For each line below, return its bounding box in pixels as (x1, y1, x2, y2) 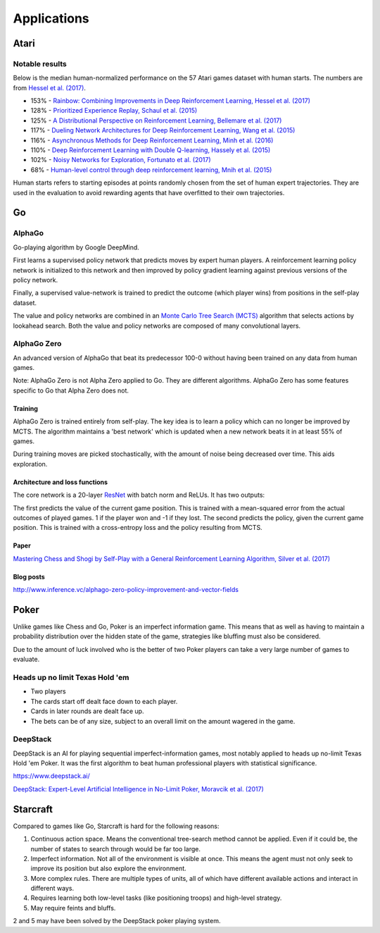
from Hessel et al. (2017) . (13, 83, 86, 92)
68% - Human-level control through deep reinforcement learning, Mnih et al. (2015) (30, 166, 272, 174)
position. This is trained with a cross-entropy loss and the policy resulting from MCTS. (13, 524, 263, 532)
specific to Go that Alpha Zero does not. (13, 386, 129, 395)
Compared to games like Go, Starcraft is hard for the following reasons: (13, 822, 220, 830)
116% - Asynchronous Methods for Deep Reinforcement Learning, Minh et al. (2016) (30, 136, 274, 144)
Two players (30, 687, 66, 696)
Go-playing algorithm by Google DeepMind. (13, 243, 140, 252)
